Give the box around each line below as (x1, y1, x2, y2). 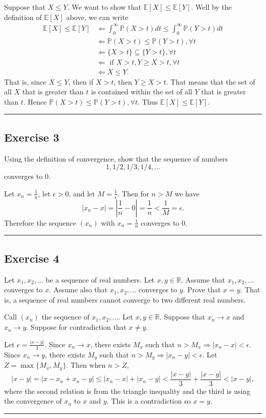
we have (174, 188, 199, 198)
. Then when (66, 360, 106, 370)
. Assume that (181, 274, 225, 285)
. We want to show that (67, 2, 141, 12)
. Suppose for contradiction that (26, 322, 127, 332)
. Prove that (183, 284, 221, 295)
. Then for (117, 188, 149, 198)
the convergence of (4, 395, 62, 406)
